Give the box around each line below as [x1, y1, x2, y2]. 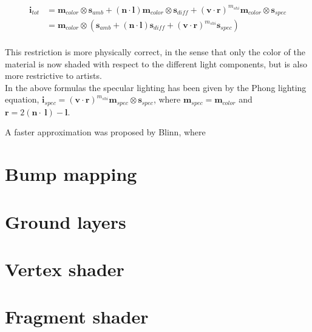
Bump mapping [5, 161, 137, 186]
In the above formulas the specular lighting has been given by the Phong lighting [5, 81, 307, 93]
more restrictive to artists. [5, 69, 102, 82]
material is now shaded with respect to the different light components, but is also [5, 57, 307, 70]
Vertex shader [5, 257, 124, 281]
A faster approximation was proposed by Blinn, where [5, 126, 206, 138]
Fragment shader [5, 304, 149, 329]
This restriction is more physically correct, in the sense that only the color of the [5, 46, 305, 58]
